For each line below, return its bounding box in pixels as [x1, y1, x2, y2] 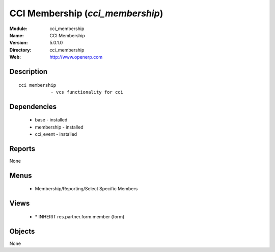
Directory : [9, 46, 32, 53]
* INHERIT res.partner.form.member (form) [35, 213, 125, 219]
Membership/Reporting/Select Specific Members [35, 186, 138, 192]
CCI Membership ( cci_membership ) [9, 8, 163, 19]
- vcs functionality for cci [50, 89, 123, 95]
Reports [9, 144, 36, 153]
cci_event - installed [35, 131, 77, 137]
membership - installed [35, 124, 84, 130]
